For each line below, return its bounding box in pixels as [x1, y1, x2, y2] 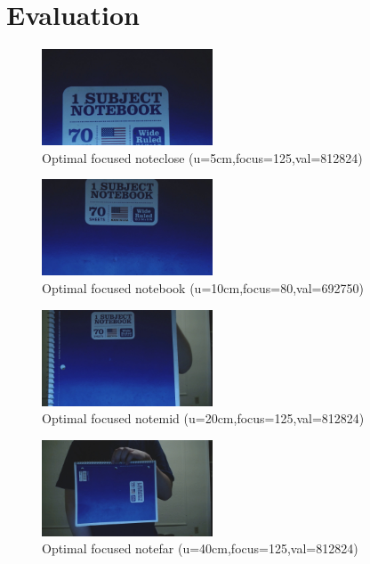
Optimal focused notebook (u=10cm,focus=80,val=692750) [42, 278, 364, 297]
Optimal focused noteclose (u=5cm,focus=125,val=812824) [42, 148, 363, 167]
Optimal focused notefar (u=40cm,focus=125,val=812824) [42, 539, 358, 558]
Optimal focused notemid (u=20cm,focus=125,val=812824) [42, 409, 365, 428]
